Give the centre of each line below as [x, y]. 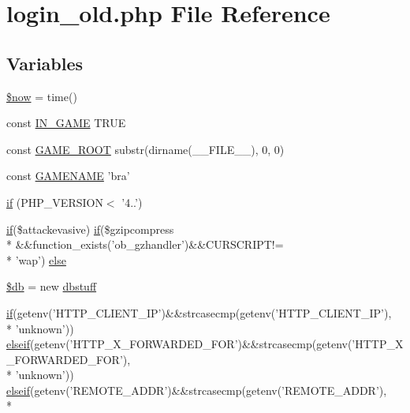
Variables [45, 63]
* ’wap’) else [36, 259]
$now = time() [42, 96]
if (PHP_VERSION [55, 202]
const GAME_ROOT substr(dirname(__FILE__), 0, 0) [145, 149]
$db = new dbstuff [52, 286]
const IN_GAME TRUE [66, 123]
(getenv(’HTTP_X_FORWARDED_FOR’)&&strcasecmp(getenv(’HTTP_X [217, 344]
